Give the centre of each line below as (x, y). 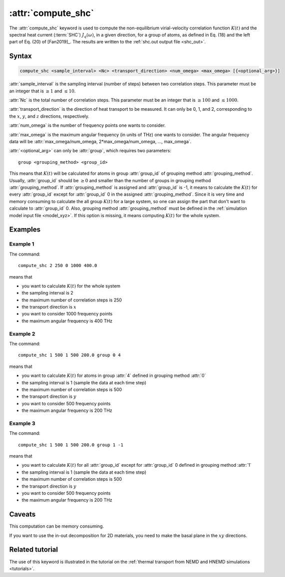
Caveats (22, 514)
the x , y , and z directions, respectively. (49, 116)
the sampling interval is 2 (47, 293)
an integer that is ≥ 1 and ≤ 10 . (42, 91)
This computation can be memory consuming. (57, 526)
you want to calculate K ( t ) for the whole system (71, 286)
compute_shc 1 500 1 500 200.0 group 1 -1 (71, 445)
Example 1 (22, 244)
